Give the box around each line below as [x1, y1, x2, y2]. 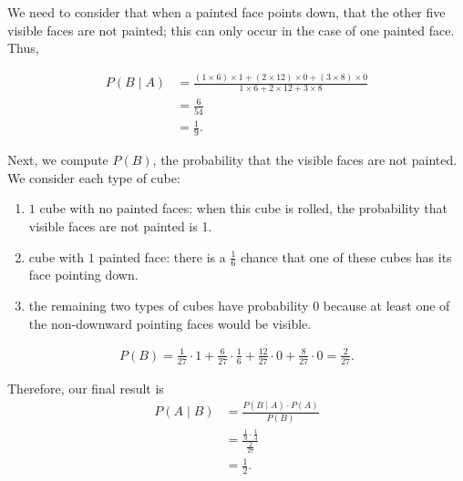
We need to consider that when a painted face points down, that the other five [7, 3, 446, 21]
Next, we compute [7, 150, 108, 169]
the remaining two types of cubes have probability [28, 295, 309, 314]
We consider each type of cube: [7, 168, 180, 187]
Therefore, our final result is [7, 378, 164, 397]
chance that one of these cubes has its [240, 247, 452, 266]
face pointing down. [28, 265, 139, 284]
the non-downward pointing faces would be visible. [28, 313, 312, 333]
